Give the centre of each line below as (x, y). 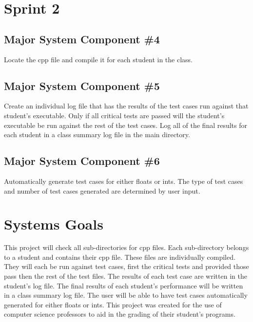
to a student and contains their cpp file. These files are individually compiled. (120, 257)
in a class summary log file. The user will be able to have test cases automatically (126, 295)
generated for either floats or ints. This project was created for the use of (113, 304)
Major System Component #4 (82, 39)
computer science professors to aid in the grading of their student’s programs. (120, 314)
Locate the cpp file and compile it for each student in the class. (98, 59)
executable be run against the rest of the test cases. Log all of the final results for (126, 125)
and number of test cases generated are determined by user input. (102, 190)
